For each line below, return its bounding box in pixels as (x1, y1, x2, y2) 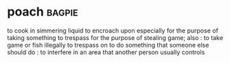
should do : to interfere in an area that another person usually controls (7, 48, 205, 56)
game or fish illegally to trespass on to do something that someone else (7, 41, 209, 49)
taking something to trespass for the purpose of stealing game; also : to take (7, 33, 223, 41)
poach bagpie (7, 4, 78, 20)
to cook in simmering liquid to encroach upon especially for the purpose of (7, 26, 218, 35)
